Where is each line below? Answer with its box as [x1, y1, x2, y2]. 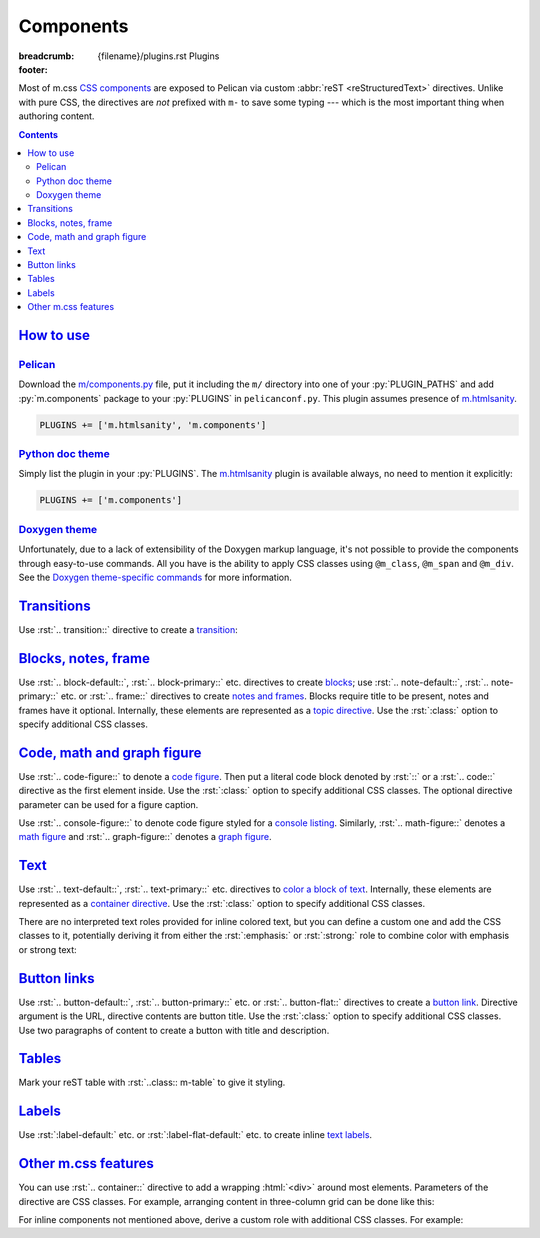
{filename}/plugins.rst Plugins [97, 50, 220, 62]
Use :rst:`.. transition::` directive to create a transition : [18, 623, 239, 635]
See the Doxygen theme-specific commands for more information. [18, 571, 292, 583]
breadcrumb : [18, 50, 75, 62]
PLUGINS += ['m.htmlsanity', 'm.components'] [39, 419, 267, 430]
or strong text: [18, 943, 77, 955]
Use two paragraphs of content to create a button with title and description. [18, 1024, 330, 1036]
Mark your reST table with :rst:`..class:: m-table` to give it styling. [18, 1076, 286, 1089]
